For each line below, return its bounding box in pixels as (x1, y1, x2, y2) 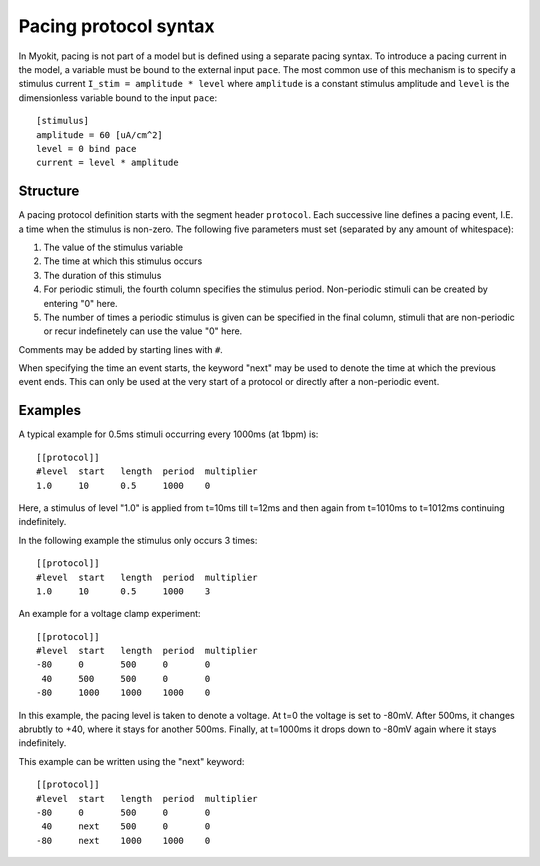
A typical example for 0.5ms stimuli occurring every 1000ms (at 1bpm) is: (18, 428, 319, 440)
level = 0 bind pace (36, 143, 137, 154)
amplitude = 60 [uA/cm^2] (36, 129, 164, 140)
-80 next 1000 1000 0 (36, 835, 211, 846)
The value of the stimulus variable (43, 241, 184, 253)
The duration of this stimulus (43, 269, 162, 281)
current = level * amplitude (36, 157, 179, 169)
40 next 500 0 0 (41, 821, 211, 832)
